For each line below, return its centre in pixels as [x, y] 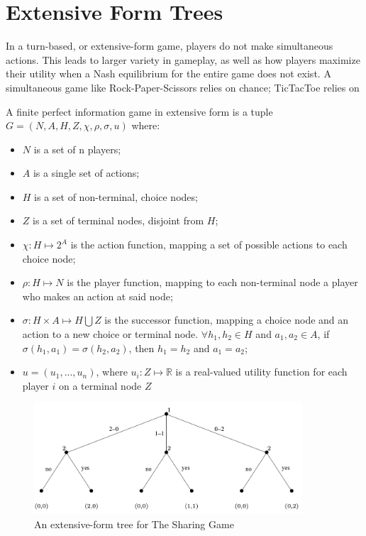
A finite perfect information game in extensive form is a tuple [139, 111]
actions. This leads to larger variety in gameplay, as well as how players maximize [183, 59]
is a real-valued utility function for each [261, 372]
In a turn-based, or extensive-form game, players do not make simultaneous [170, 46]
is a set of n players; [77, 149]
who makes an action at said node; [98, 296]
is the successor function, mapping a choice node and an [227, 320]
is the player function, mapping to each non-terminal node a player [212, 282]
